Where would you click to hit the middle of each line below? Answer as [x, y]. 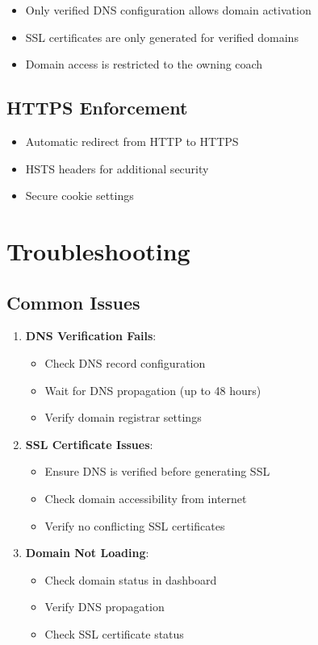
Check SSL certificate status [114, 633]
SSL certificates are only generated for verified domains [162, 37]
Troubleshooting [98, 250]
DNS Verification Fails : [91, 336]
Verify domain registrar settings [123, 417]
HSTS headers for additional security [117, 168]
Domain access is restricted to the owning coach [144, 64]
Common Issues [73, 302]
